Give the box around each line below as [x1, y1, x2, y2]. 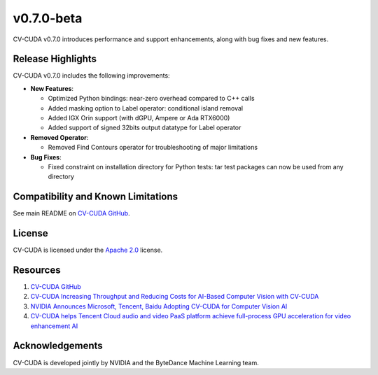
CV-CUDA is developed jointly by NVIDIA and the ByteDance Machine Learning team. [13, 358, 259, 367]
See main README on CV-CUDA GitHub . [13, 209, 130, 218]
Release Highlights [13, 53, 97, 65]
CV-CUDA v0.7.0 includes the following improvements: [13, 71, 171, 80]
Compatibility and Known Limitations [13, 191, 178, 203]
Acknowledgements [13, 340, 103, 352]
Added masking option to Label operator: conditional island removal [48, 104, 244, 112]
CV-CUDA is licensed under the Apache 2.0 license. [13, 246, 163, 255]
